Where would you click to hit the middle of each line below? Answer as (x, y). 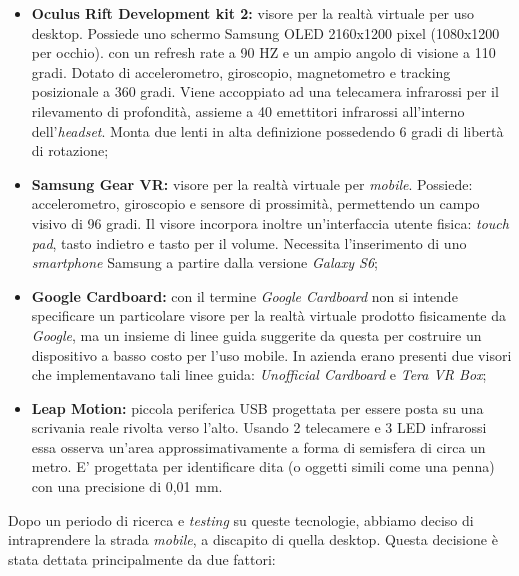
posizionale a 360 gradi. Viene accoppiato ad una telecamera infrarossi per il (265, 91)
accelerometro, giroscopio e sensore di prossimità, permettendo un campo (255, 203)
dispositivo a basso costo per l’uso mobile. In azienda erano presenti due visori (271, 354)
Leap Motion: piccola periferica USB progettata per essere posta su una (257, 407)
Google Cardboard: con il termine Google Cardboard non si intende (244, 295)
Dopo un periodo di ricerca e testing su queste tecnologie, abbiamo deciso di (241, 519)
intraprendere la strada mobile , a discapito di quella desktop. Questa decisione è (253, 539)
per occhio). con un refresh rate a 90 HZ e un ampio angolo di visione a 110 (263, 52)
